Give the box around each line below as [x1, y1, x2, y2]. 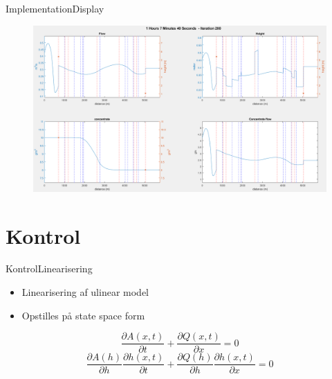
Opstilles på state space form [21, 308, 145, 322]
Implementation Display [6, 1, 104, 15]
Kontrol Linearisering [6, 261, 93, 276]
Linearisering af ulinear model [21, 285, 149, 299]
